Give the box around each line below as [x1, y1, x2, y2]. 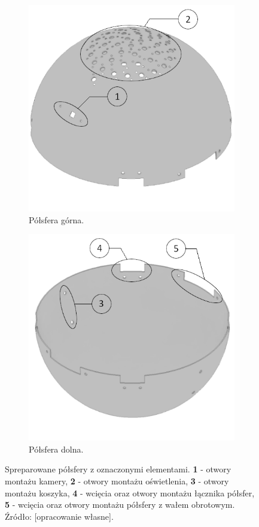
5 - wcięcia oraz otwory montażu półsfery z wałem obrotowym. [5, 498, 235, 511]
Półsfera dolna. [29, 442, 84, 455]
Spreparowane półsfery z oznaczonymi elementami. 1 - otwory [5, 463, 231, 475]
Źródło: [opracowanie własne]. [5, 510, 114, 522]
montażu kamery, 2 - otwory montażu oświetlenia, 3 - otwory [5, 474, 229, 487]
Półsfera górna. [29, 213, 84, 226]
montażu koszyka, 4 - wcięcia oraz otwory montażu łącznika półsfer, [5, 486, 255, 499]
